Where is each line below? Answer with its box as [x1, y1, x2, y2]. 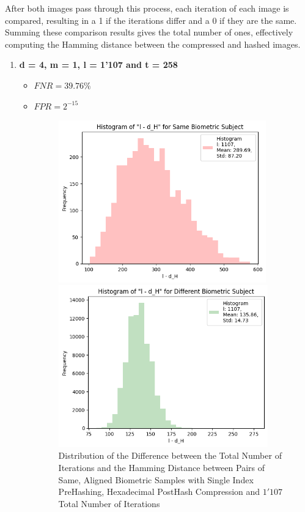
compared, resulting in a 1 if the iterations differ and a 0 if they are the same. [5, 13, 297, 26]
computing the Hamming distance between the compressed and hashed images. [5, 37, 301, 50]
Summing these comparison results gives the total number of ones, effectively [5, 26, 293, 39]
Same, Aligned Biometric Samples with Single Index [58, 473, 254, 486]
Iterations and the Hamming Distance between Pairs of [58, 461, 265, 474]
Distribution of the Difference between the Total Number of [58, 449, 282, 462]
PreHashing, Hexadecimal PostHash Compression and [58, 485, 260, 498]
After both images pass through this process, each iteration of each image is [5, 2, 289, 14]
